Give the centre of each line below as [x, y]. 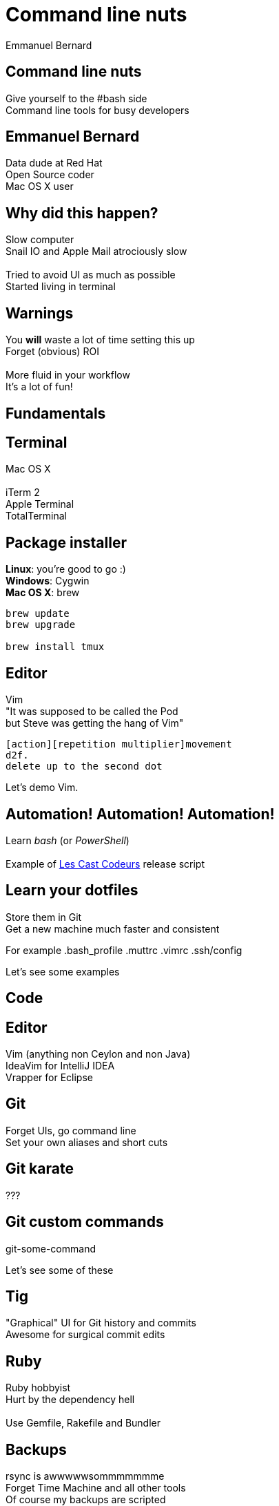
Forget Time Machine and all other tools [96, 1488]
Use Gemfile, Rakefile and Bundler [83, 1423]
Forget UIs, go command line [71, 1130]
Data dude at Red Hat [54, 163]
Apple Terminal [40, 504]
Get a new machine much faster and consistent [113, 928]
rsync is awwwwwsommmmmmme [85, 1476]
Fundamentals [56, 413]
